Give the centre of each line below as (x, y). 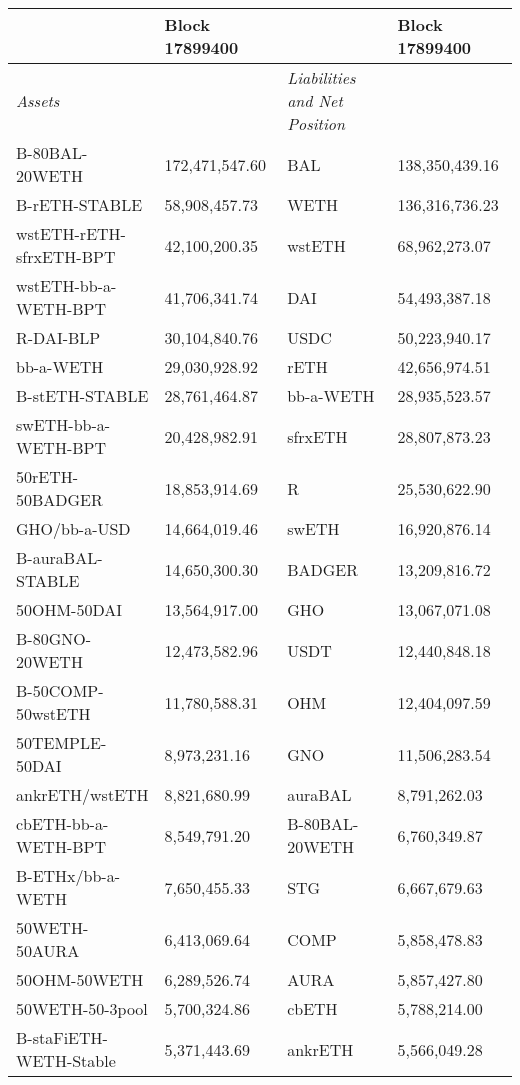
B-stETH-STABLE (82, 395)
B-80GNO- (53, 638)
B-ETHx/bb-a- (68, 875)
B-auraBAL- (59, 557)
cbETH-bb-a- (62, 823)
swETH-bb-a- (63, 424)
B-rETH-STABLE (79, 204)
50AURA (48, 950)
